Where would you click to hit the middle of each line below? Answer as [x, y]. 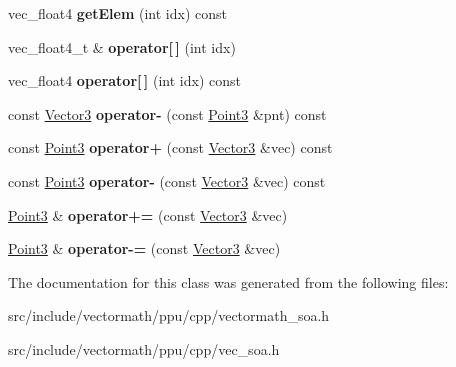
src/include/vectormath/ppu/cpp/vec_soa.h [144, 348]
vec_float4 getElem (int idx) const [117, 13]
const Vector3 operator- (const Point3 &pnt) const [167, 113]
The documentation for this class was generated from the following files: [228, 281]
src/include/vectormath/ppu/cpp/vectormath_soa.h [169, 315]
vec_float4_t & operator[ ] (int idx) [122, 46]
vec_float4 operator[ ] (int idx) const [124, 80]
